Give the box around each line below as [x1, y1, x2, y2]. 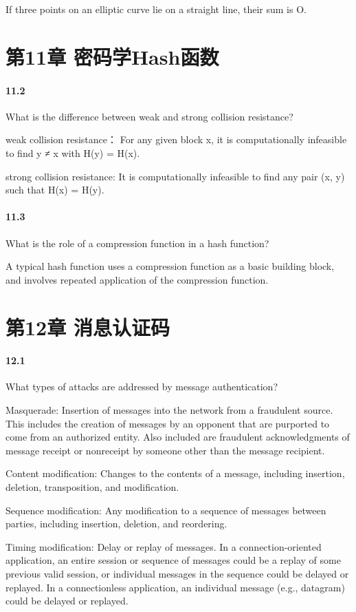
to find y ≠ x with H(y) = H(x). [5, 145, 140, 160]
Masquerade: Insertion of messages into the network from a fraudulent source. [5, 403, 333, 417]
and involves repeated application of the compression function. [5, 272, 269, 286]
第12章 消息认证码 [5, 313, 170, 341]
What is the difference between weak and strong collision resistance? [5, 109, 293, 123]
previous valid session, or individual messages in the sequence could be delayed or [5, 567, 349, 581]
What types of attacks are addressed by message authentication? [5, 379, 278, 394]
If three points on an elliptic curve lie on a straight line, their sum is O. [5, 2, 307, 16]
